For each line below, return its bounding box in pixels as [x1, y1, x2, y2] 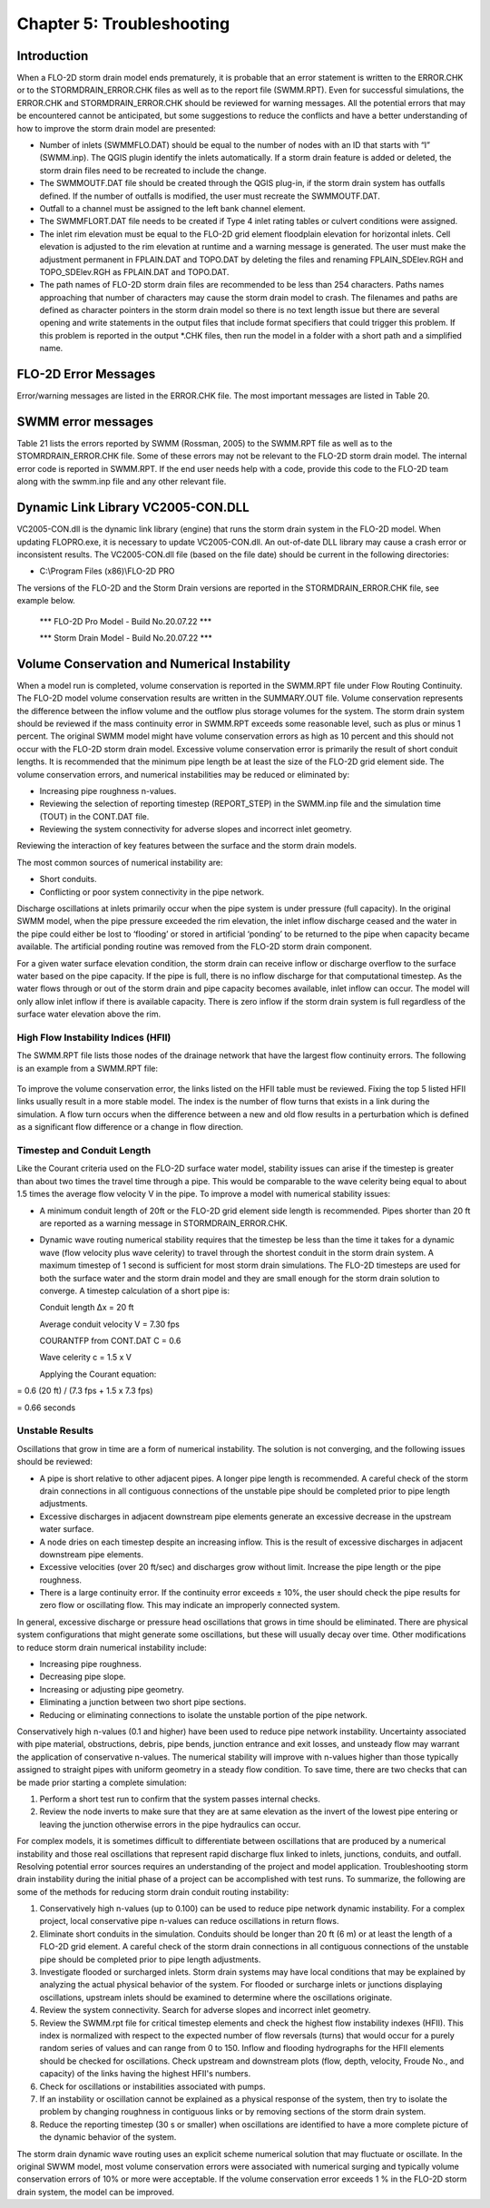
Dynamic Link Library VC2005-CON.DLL [16, 500, 250, 515]
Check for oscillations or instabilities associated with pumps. [39, 2081, 266, 2092]
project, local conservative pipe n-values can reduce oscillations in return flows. [39, 1916, 339, 1927]
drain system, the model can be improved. [16, 2186, 175, 2197]
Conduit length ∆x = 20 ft [39, 1302, 134, 1313]
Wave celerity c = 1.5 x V [39, 1352, 132, 1363]
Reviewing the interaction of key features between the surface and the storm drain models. [16, 840, 358, 851]
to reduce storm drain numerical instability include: [16, 1642, 208, 1653]
